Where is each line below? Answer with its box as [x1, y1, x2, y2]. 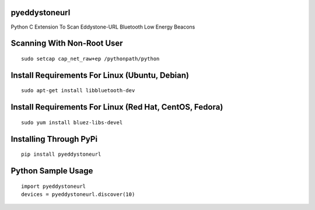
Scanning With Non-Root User [10, 38, 123, 48]
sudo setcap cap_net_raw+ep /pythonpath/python [21, 55, 160, 62]
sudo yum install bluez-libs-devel [21, 119, 123, 125]
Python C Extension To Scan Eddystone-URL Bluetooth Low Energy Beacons [10, 23, 195, 30]
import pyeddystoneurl [21, 183, 86, 190]
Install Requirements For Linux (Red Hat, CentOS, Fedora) [10, 102, 223, 112]
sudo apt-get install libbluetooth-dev [21, 87, 135, 94]
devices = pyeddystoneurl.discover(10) [21, 191, 135, 198]
